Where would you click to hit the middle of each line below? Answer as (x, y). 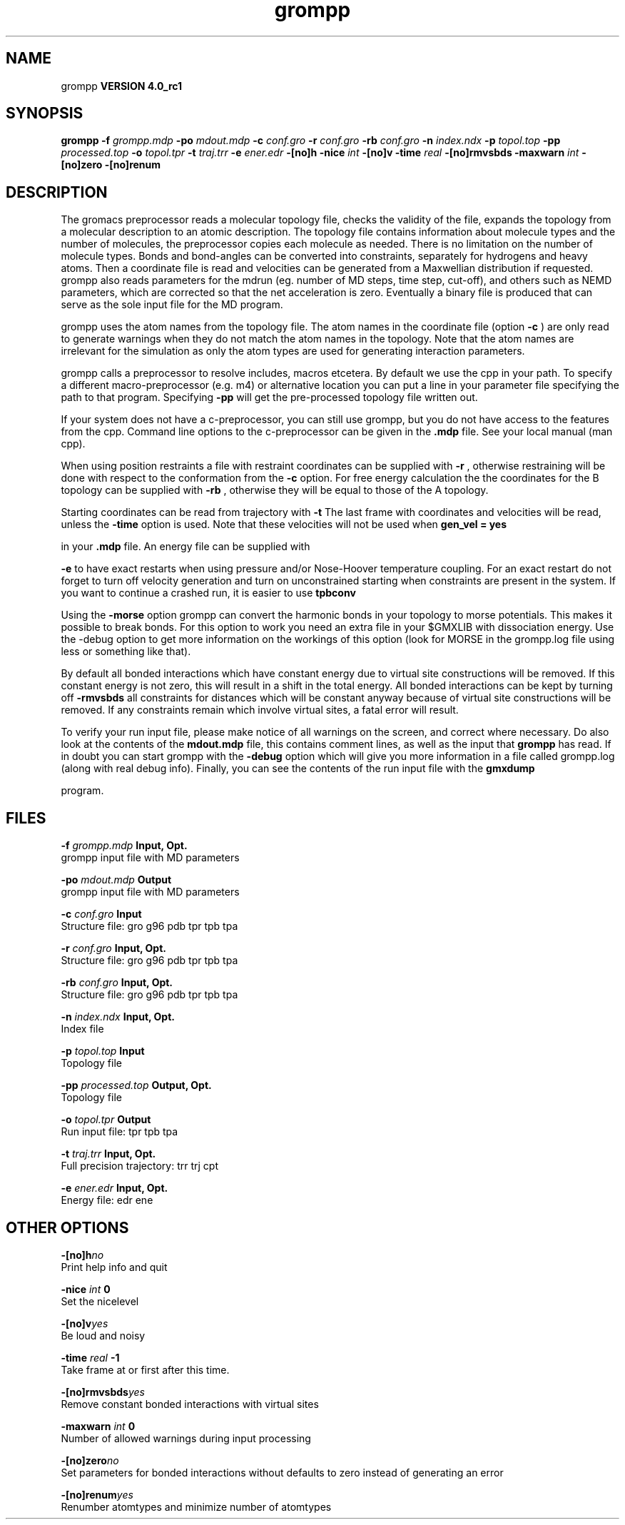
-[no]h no (82, 1255)
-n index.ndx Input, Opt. (118, 1017)
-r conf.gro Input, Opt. (113, 948)
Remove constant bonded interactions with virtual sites (190, 1404)
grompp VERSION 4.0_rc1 (122, 86)
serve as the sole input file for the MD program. (172, 305)
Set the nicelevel (100, 1301)
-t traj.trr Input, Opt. (108, 1154)
